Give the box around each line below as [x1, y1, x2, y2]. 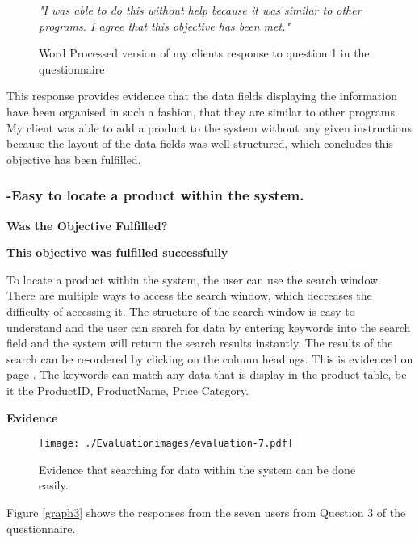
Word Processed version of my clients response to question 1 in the [39, 44, 370, 61]
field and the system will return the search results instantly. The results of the [6, 334, 393, 351]
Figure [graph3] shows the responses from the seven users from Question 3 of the [6, 503, 406, 520]
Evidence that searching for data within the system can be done [39, 460, 356, 477]
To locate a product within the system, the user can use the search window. [6, 271, 382, 288]
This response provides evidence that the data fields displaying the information [6, 87, 397, 104]
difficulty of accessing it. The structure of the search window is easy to [6, 302, 355, 319]
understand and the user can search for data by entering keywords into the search [6, 318, 411, 335]
